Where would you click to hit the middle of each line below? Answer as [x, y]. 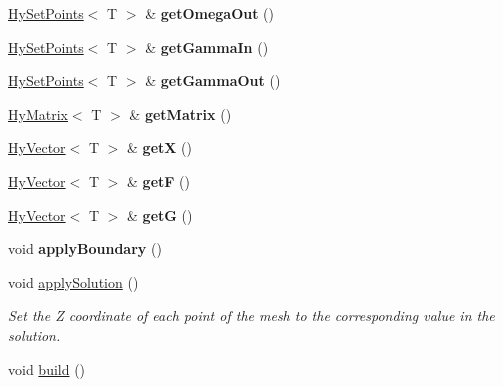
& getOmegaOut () [210, 13]
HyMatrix [38, 113]
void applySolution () [73, 281]
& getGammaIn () [207, 46]
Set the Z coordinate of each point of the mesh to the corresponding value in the [251, 315]
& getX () [159, 147]
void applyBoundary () [85, 248]
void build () [47, 368]
